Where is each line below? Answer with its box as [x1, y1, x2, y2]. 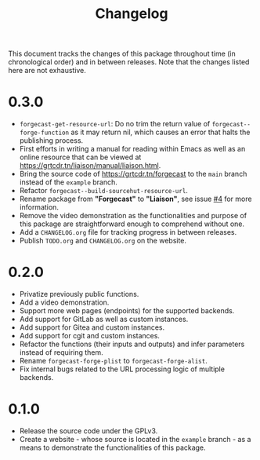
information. [19, 203, 59, 212]
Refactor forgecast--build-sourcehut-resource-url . [19, 186, 188, 195]
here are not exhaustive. [8, 66, 86, 75]
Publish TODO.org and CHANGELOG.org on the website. [19, 236, 186, 246]
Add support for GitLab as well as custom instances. [19, 315, 189, 324]
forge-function [19, 129, 70, 137]
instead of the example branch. [19, 177, 117, 187]
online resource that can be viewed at [19, 152, 142, 162]
